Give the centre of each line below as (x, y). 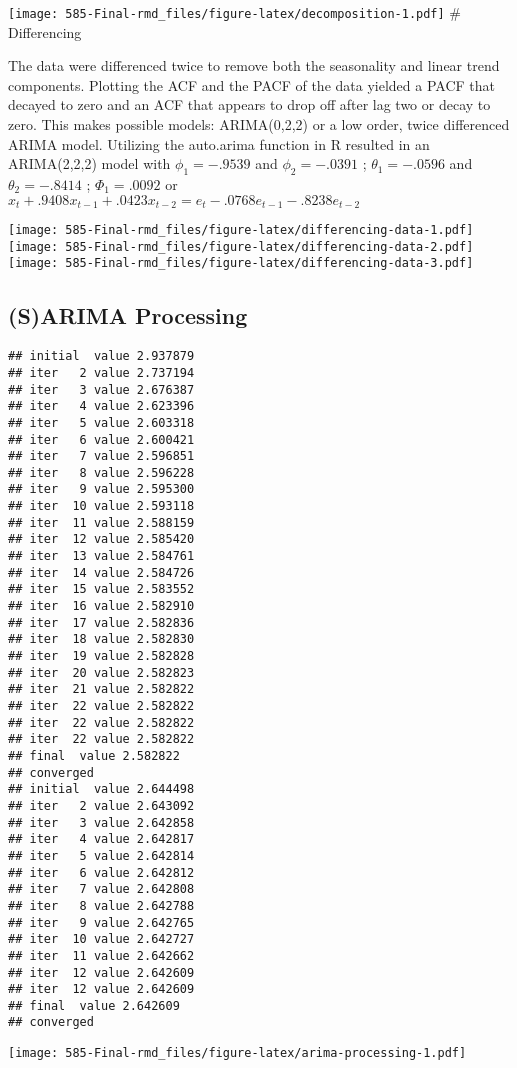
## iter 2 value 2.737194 (101, 372)
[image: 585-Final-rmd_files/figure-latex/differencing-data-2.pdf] (241, 246)
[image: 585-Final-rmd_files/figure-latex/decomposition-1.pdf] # (235, 12)
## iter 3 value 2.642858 (101, 822)
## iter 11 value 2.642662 (101, 955)
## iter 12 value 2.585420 (101, 539)
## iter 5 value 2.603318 (101, 422)
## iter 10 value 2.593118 (101, 506)
